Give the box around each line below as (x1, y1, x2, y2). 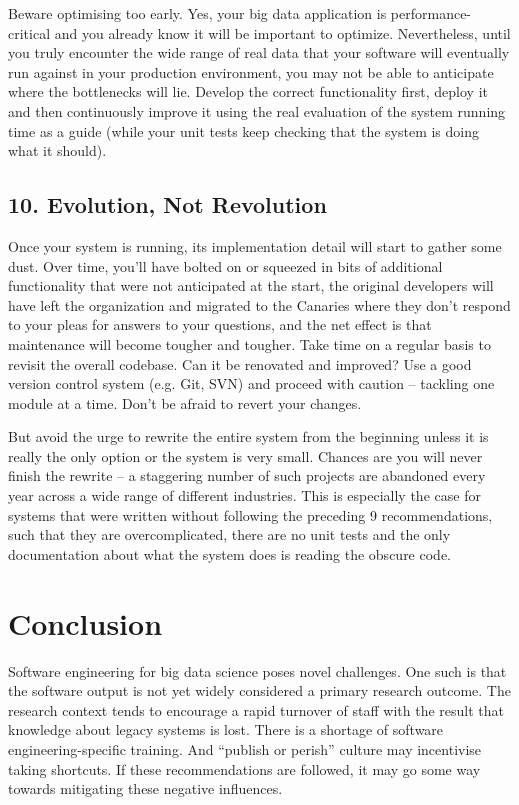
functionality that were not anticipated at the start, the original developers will (8, 275, 494, 296)
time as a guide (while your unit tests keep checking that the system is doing (8, 120, 480, 141)
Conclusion (8, 602, 163, 643)
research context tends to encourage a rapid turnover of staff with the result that (8, 699, 505, 720)
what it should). (8, 140, 107, 161)
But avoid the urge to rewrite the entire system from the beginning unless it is (8, 426, 489, 447)
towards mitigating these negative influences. (8, 778, 283, 799)
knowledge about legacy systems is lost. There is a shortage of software (8, 719, 444, 740)
